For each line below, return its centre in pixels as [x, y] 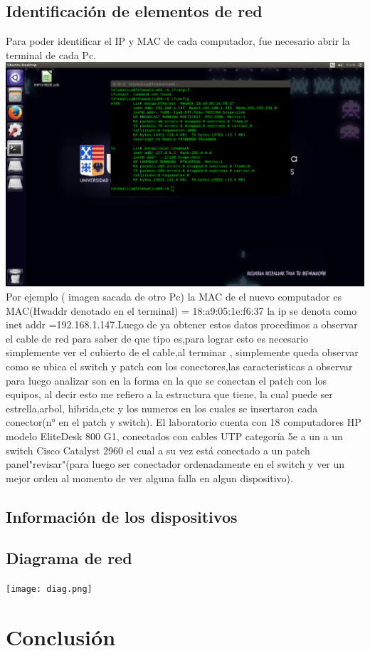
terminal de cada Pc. [51, 54]
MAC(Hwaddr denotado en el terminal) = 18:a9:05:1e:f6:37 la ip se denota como [181, 310]
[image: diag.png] [49, 589]
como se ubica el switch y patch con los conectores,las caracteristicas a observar [179, 366]
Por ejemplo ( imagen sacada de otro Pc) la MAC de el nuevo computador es [174, 296]
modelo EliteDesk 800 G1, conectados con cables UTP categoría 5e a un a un [174, 436]
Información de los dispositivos [122, 516]
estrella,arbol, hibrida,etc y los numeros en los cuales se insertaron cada [162, 408]
